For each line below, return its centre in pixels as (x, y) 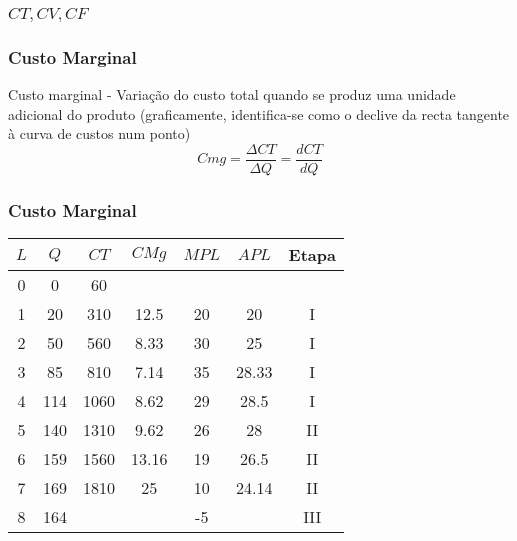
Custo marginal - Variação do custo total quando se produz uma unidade (232, 94)
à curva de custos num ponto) (99, 133)
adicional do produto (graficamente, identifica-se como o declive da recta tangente (259, 113)
